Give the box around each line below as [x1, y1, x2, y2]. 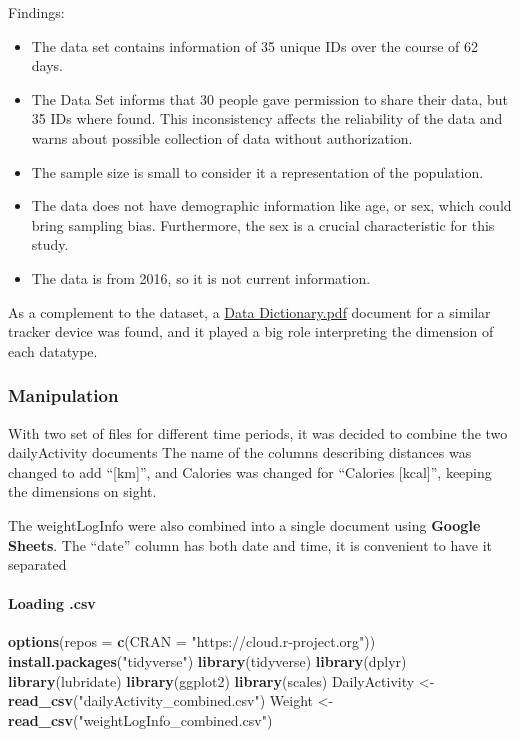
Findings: [8, 2, 65, 22]
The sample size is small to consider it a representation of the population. [31, 161, 484, 182]
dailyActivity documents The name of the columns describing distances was [8, 442, 472, 463]
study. [31, 234, 69, 255]
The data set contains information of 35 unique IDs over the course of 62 [31, 35, 479, 56]
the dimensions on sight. [8, 481, 157, 502]
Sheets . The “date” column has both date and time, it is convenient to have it [8, 534, 493, 555]
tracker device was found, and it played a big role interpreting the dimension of [8, 321, 494, 342]
